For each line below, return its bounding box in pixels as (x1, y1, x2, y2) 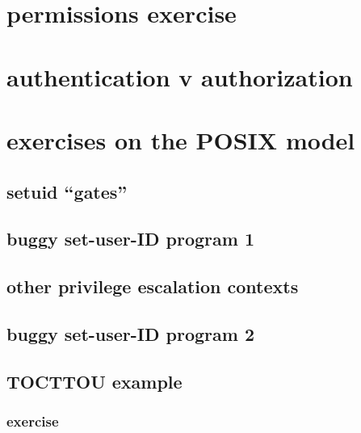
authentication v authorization (6, 60, 353, 93)
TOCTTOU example (6, 368, 183, 393)
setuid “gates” (6, 179, 128, 204)
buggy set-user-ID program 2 (6, 321, 254, 346)
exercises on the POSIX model (6, 123, 355, 156)
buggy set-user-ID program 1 (6, 226, 254, 251)
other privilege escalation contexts (6, 274, 299, 299)
